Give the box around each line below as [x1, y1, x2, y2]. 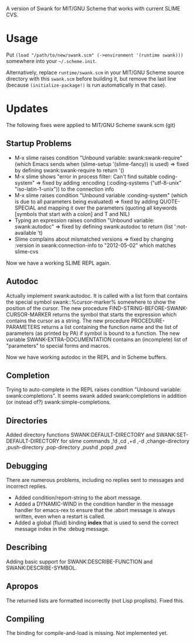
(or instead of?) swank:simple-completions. [6, 398, 111, 405]
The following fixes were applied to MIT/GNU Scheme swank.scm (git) [6, 121, 176, 128]
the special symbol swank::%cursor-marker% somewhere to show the [6, 298, 176, 305]
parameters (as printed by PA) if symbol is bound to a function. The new [6, 330, 180, 337]
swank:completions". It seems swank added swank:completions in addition [6, 392, 187, 400]
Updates [6, 102, 49, 115]
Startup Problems [6, 138, 72, 149]
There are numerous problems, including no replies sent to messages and [6, 476, 184, 483]
